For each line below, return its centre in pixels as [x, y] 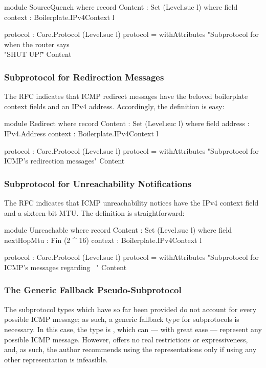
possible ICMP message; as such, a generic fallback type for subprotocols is [122, 319]
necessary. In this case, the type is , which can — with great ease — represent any [133, 329]
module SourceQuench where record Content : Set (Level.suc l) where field [121, 7]
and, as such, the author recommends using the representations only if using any [130, 349]
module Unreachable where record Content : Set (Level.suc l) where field [118, 230]
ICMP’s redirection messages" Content [64, 161]
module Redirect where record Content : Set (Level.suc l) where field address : [127, 123]
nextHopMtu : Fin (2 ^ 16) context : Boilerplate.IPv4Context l [103, 240]
